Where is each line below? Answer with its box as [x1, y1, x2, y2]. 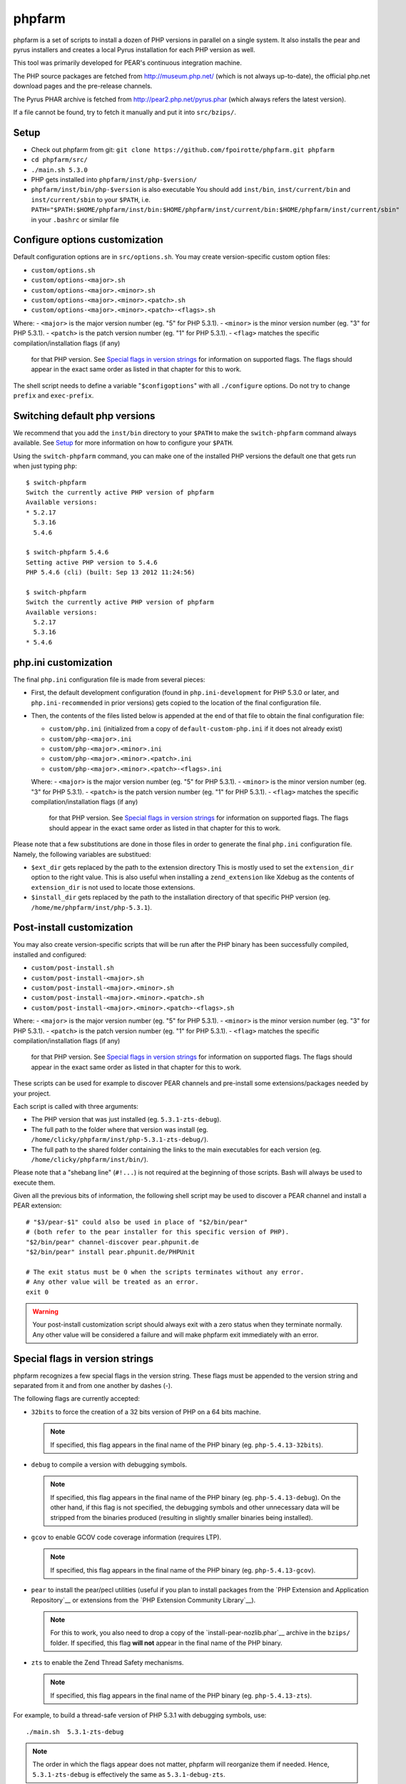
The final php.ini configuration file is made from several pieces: [13, 675, 205, 684]
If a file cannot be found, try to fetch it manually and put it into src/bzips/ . [13, 108, 237, 116]
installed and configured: [13, 950, 87, 959]
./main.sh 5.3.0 [31, 166, 88, 174]
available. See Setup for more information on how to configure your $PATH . [13, 439, 234, 447]
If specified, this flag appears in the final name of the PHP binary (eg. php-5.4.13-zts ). [50, 1691, 312, 1700]
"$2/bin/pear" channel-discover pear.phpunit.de [26, 1238, 199, 1246]
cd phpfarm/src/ [31, 156, 88, 164]
